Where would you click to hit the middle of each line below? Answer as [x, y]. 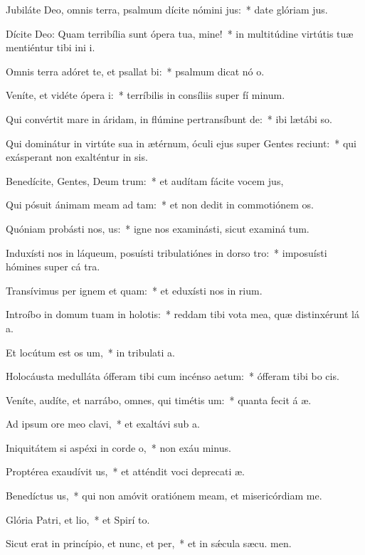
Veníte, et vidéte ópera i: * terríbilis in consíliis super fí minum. [146, 95]
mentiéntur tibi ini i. [51, 47]
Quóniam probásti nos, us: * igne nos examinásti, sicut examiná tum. [158, 228]
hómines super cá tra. [53, 266]
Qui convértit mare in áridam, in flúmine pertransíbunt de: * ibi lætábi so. [169, 118]
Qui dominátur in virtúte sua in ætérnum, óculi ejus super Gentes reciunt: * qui [181, 143]
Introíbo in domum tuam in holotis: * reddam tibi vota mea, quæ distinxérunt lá [182, 314]
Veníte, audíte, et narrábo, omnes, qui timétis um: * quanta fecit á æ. [159, 400]
